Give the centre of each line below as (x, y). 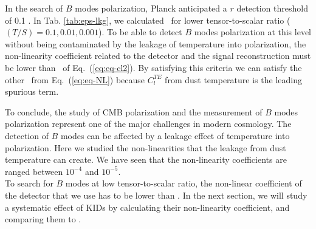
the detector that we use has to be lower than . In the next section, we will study (156, 195)
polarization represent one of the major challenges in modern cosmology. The (148, 124)
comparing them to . (43, 219)
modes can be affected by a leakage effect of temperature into (175, 135)
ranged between (34, 171)
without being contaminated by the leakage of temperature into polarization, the (156, 43)
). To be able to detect (140, 32)
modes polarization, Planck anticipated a (151, 8)
